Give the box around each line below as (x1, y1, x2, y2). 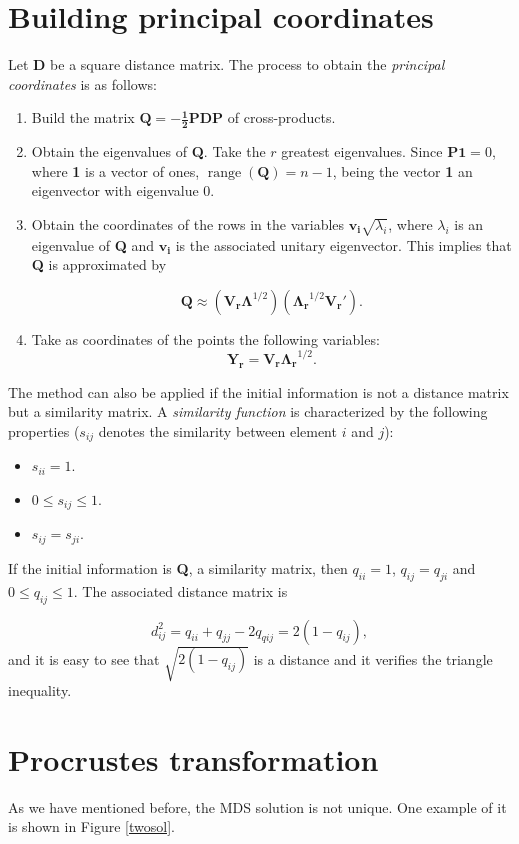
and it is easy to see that (8, 648, 160, 669)
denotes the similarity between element (98, 420, 337, 441)
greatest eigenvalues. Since (281, 141, 443, 162)
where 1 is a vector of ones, (31, 160, 200, 181)
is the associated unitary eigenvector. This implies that (175, 234, 512, 255)
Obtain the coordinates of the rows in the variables (31, 213, 345, 234)
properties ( (8, 420, 80, 441)
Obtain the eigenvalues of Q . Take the (31, 141, 266, 162)
